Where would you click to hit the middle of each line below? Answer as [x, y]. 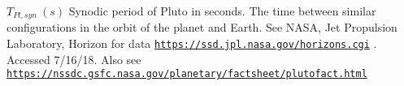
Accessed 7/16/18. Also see [74, 59]
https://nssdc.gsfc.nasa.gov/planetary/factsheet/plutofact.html [187, 74]
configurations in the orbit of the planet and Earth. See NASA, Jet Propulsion [202, 27]
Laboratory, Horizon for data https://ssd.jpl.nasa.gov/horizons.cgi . [192, 43]
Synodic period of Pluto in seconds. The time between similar [222, 11]
